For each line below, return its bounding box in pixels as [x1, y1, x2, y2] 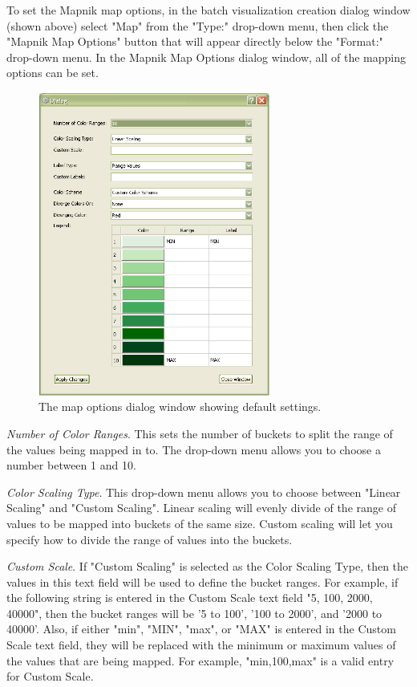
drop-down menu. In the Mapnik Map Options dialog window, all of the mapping [6, 48, 406, 65]
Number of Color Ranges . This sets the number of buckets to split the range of [6, 425, 393, 441]
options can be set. [6, 64, 99, 81]
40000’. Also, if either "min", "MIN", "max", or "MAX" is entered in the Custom [6, 620, 396, 637]
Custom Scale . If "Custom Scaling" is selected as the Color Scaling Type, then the [6, 558, 409, 575]
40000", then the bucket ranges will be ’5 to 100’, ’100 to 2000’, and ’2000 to [6, 604, 383, 621]
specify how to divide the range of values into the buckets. [6, 530, 293, 547]
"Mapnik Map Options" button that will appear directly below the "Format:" [6, 33, 383, 50]
